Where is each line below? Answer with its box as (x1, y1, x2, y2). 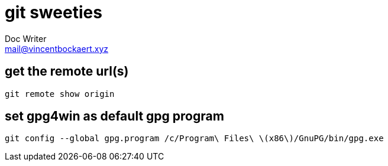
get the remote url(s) (5, 64, 129, 79)
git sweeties (5, 2, 102, 22)
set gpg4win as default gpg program (5, 109, 224, 124)
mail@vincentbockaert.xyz (5, 43, 108, 54)
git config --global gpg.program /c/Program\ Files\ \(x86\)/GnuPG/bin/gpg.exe (5, 134, 384, 144)
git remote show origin (5, 89, 115, 99)
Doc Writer (5, 33, 47, 44)
